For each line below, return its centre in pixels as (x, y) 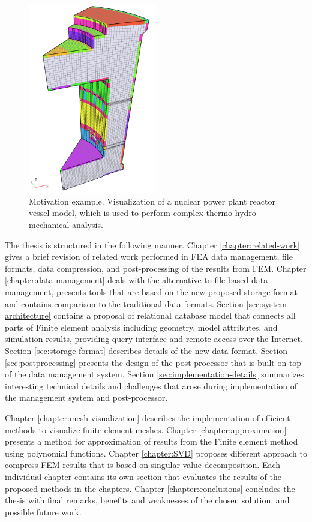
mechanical (49, 225)
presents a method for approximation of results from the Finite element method (151, 441)
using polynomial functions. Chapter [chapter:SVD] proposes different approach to (156, 453)
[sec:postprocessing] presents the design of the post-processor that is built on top (153, 362)
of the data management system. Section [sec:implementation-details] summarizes (154, 374)
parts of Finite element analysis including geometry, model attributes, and (141, 327)
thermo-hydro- (232, 213)
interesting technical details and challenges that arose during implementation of (151, 385)
